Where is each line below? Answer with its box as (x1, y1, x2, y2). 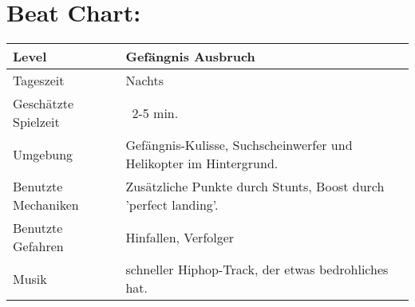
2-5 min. (132, 103, 179, 122)
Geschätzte (13, 94, 74, 113)
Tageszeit (13, 71, 65, 90)
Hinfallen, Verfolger (125, 227, 235, 246)
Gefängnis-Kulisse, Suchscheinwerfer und (125, 136, 353, 155)
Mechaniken (13, 195, 79, 215)
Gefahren (13, 237, 64, 256)
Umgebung (13, 144, 73, 163)
